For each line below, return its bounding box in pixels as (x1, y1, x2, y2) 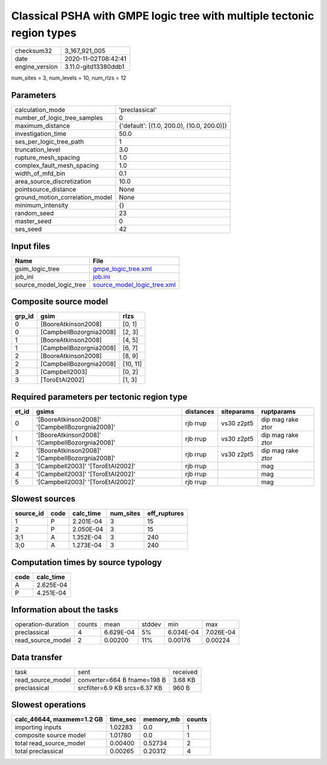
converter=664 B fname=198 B (78, 675, 167, 684)
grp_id (15, 312, 34, 320)
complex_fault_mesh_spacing (15, 161, 99, 170)
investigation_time (15, 130, 67, 138)
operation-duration (15, 620, 69, 629)
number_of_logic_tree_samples (15, 114, 103, 122)
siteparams (221, 407, 254, 416)
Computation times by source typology (11, 557, 162, 568)
